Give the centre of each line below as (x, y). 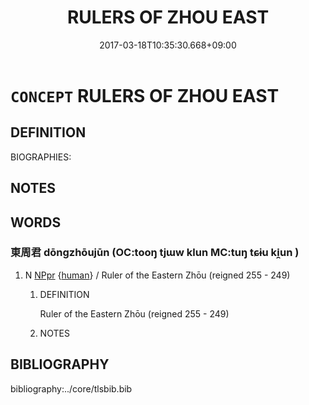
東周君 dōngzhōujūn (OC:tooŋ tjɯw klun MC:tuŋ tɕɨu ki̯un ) (155, 253)
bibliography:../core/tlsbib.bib (71, 388)
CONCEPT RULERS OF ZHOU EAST (145, 95)
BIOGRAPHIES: (41, 157)
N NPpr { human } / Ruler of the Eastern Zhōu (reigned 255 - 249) (157, 275)
